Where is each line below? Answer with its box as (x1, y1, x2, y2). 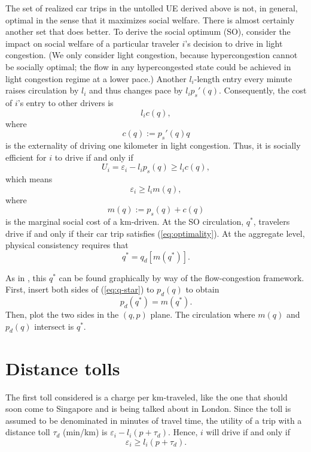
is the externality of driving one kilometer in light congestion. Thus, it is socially (5, 138, 301, 151)
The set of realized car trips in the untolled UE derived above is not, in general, (5, 2, 298, 14)
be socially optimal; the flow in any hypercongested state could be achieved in (5, 60, 291, 73)
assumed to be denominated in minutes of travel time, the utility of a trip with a (5, 414, 302, 426)
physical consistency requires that (5, 239, 129, 251)
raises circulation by (5, 84, 79, 97)
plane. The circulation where (150, 308, 255, 321)
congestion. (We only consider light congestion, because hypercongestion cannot (5, 49, 298, 61)
